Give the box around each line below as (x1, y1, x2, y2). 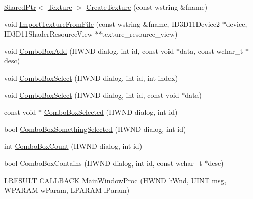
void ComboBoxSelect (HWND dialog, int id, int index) (4, 72, 178, 83)
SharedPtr (4, 2, 36, 12)
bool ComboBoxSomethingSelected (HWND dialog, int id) (4, 123, 186, 134)
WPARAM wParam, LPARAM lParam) (4, 185, 130, 195)
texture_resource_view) (102, 28, 178, 39)
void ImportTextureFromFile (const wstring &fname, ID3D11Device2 (4, 18, 220, 29)
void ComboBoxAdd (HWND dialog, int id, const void (4, 45, 174, 56)
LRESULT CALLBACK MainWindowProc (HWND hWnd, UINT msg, (4, 175, 227, 185)
